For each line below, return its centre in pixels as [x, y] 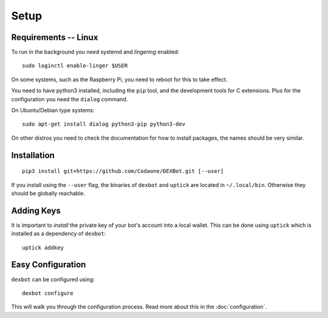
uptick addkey [43, 248]
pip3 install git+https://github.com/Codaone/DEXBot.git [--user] [123, 171]
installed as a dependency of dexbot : [59, 234]
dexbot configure [48, 293]
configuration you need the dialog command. [70, 99]
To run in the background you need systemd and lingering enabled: [95, 52]
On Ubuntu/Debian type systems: [53, 110]
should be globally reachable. [48, 193]
